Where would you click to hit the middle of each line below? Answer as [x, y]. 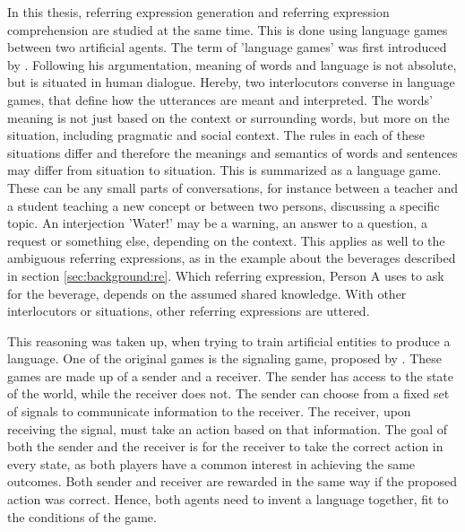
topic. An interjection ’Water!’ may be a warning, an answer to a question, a [217, 223]
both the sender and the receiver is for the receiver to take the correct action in [225, 446]
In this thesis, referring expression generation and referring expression [198, 12]
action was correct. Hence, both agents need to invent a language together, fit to [228, 499]
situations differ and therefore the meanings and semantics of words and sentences [232, 152]
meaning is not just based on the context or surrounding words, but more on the [228, 117]
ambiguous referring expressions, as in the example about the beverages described [232, 258]
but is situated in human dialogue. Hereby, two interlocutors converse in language [231, 82]
